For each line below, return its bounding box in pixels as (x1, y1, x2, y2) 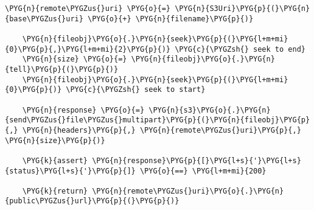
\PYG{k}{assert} (22, 156, 88, 165)
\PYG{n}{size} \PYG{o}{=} (22, 55, 127, 64)
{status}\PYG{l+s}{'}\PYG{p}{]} (5, 166, 136, 175)
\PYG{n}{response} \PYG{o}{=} (22, 105, 145, 114)
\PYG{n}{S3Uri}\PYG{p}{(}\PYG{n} (175, 4, 310, 13)
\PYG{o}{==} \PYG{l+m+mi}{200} (139, 166, 267, 175)
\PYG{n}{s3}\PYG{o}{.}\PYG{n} (148, 105, 271, 114)
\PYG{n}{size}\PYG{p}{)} (5, 136, 105, 145)
